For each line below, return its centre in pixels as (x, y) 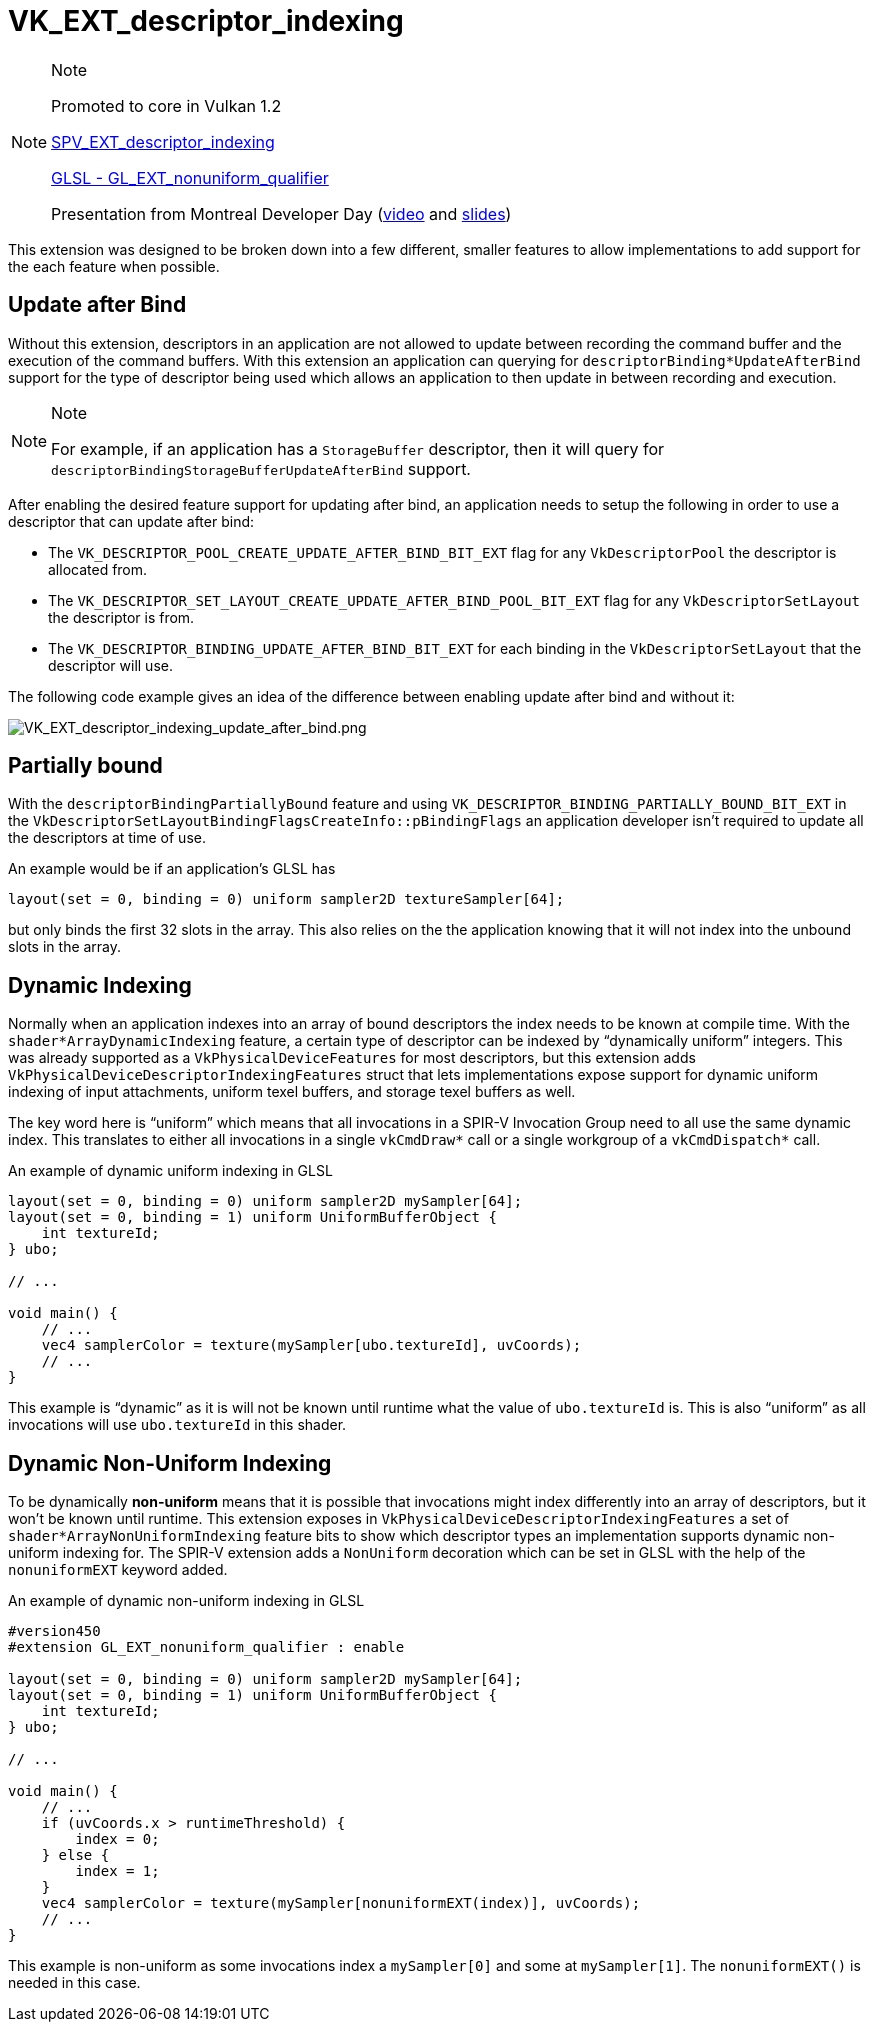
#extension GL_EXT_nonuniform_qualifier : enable (206, 1647)
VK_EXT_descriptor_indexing (206, 21)
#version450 (54, 1631)
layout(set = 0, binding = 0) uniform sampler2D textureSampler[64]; (286, 899)
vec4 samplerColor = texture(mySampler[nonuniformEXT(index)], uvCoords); (341, 1903)
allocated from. (98, 569)
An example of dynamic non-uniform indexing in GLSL (186, 1601)
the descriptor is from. (121, 617)
